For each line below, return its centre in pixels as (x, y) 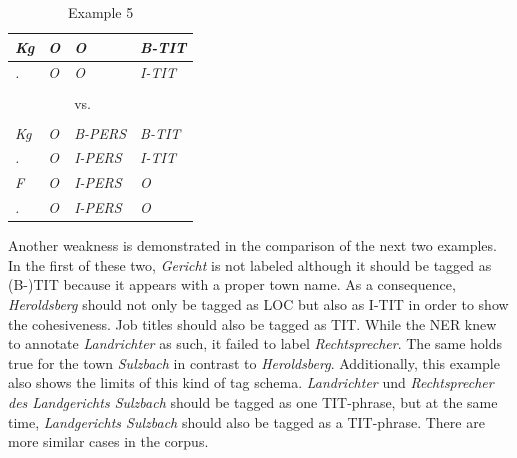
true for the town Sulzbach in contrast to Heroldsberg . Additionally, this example (254, 362)
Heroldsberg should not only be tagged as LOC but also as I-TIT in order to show (258, 304)
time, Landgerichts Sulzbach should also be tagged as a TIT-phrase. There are (246, 421)
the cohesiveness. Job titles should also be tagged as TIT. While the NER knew (252, 323)
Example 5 (101, 12)
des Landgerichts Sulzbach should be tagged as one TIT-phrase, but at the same (253, 402)
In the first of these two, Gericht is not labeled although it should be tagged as (250, 264)
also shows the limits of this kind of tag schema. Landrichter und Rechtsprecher (251, 382)
